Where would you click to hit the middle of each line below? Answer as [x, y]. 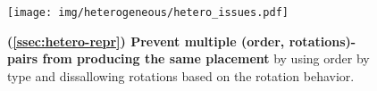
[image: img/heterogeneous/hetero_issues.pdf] [148, 12]
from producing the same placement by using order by [206, 58]
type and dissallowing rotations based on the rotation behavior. [181, 75]
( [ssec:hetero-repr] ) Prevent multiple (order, [146, 41]
